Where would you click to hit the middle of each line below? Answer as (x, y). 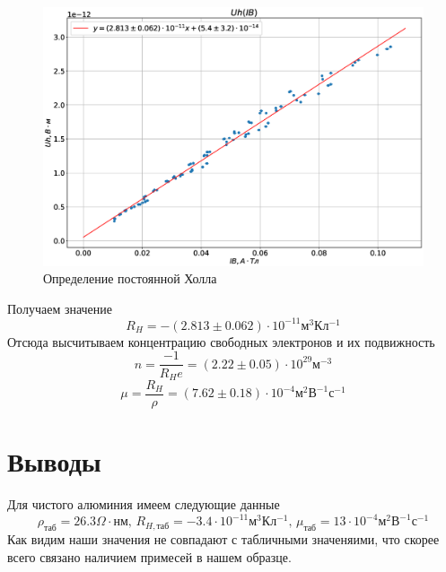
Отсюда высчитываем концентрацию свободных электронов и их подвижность (221, 341)
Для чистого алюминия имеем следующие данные (144, 504)
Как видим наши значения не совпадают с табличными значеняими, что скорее (223, 539)
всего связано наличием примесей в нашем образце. (149, 556)
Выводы (54, 461)
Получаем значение (60, 308)
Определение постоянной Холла (130, 278)
